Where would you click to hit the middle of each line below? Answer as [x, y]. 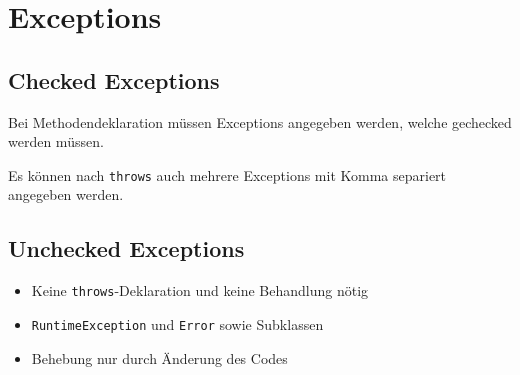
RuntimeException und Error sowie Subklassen [177, 323]
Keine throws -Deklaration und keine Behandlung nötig [200, 290]
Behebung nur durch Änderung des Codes [159, 357]
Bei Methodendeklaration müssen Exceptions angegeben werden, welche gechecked [260, 121]
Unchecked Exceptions [126, 248]
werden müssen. [56, 141]
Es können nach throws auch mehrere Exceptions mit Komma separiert [227, 174]
